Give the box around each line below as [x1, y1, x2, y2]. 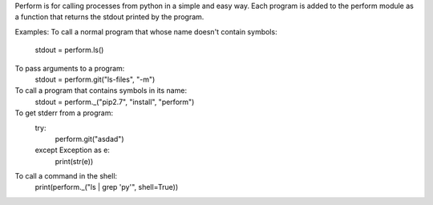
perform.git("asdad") [55, 134, 124, 143]
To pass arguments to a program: [14, 63, 125, 73]
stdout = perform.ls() [34, 45, 104, 55]
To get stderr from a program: [14, 108, 114, 118]
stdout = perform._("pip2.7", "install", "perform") [34, 97, 195, 107]
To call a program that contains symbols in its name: [14, 86, 188, 95]
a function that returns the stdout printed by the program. [14, 12, 204, 22]
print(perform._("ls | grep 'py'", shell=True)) [34, 183, 179, 192]
